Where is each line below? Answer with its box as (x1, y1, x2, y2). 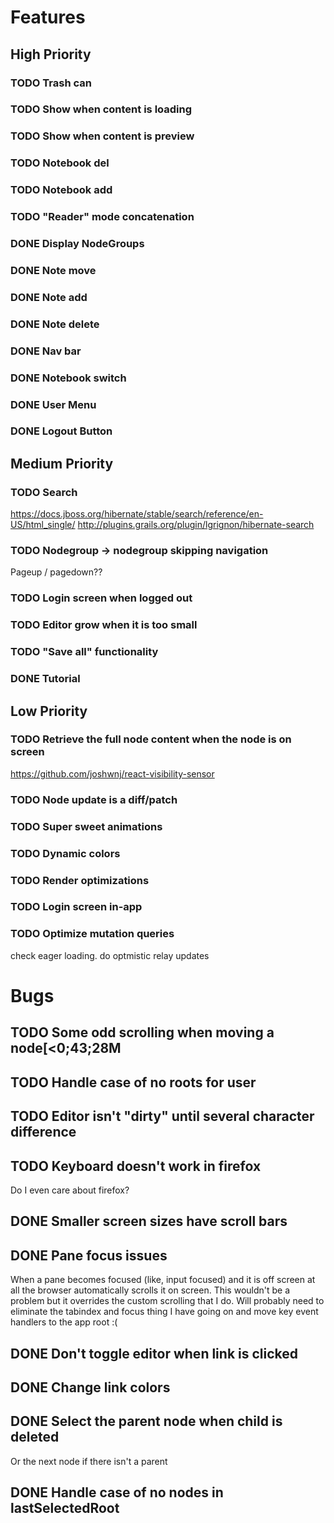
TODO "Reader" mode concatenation (10, 210, 195, 224)
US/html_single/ (10, 519, 76, 531)
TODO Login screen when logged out (10, 591, 193, 605)
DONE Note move (10, 263, 97, 277)
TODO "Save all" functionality (10, 645, 159, 659)
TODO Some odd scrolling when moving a (10, 1024, 275, 1041)
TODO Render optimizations (10, 873, 150, 887)
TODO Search (10, 485, 78, 499)
